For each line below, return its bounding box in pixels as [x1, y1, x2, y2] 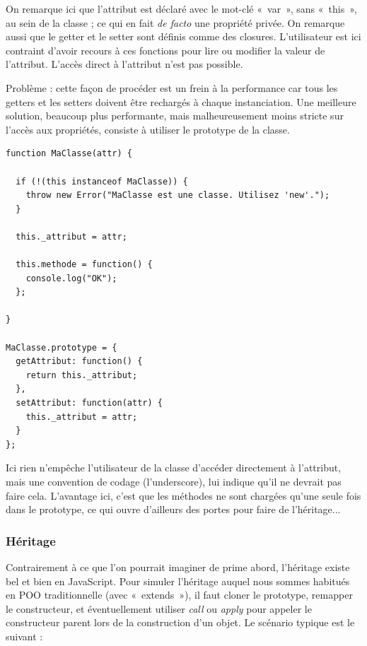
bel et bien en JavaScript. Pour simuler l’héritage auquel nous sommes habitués [6, 573, 350, 588]
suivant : [6, 628, 43, 643]
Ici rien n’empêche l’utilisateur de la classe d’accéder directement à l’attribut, [6, 460, 342, 475]
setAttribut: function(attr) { [16, 398, 163, 409]
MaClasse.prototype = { [6, 342, 117, 353]
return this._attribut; [25, 370, 138, 380]
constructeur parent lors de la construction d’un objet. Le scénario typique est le [6, 615, 355, 630]
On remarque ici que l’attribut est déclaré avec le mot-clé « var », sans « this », [6, 1, 357, 16]
